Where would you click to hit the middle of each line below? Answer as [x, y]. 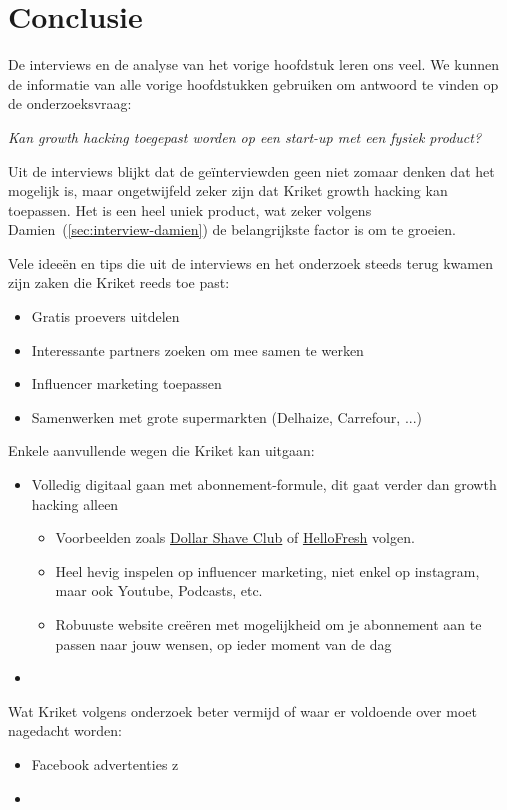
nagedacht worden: [65, 730]
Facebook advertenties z [105, 763]
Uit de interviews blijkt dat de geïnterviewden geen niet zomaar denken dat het [251, 170]
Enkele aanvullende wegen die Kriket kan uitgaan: [161, 450]
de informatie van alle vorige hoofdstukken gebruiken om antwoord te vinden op [253, 83]
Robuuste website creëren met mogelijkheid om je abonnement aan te [268, 624]
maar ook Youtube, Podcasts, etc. [159, 590]
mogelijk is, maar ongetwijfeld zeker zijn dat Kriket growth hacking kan [228, 190]
